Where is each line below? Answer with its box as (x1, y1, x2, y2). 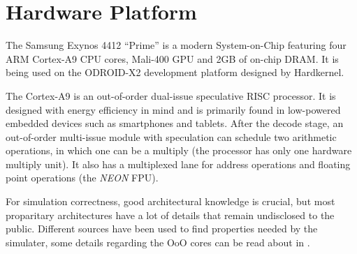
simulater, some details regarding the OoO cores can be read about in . (6, 234, 310, 249)
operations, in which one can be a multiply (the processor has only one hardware (6, 143, 352, 158)
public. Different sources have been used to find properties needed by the (6, 221, 318, 236)
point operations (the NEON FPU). (6, 170, 159, 185)
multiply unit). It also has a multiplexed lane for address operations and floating (6, 156, 351, 171)
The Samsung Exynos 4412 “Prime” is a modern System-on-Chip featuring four (6, 38, 347, 52)
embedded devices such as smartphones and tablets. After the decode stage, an (6, 116, 344, 130)
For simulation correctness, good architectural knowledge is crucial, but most (6, 194, 335, 209)
